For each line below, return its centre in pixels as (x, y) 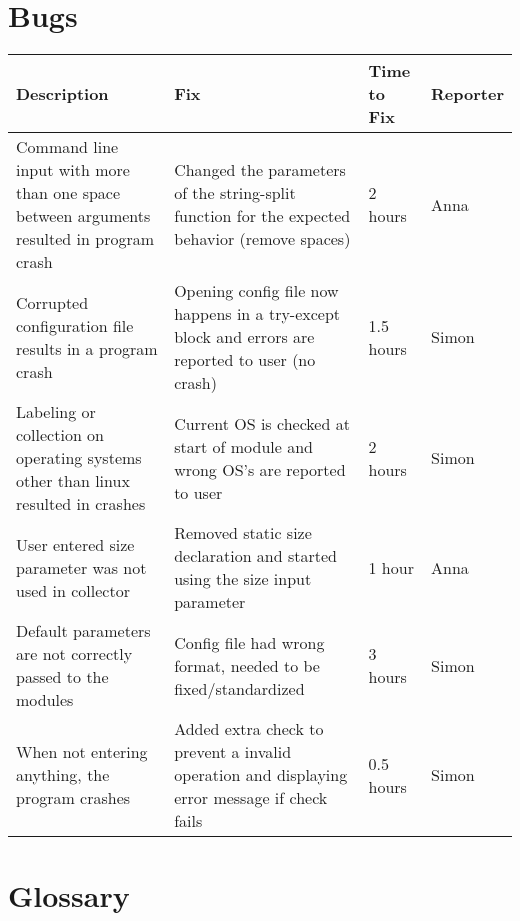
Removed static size (243, 533)
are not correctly (74, 654)
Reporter (467, 94)
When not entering (82, 752)
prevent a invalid (233, 752)
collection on (60, 435)
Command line (67, 147)
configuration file (75, 325)
